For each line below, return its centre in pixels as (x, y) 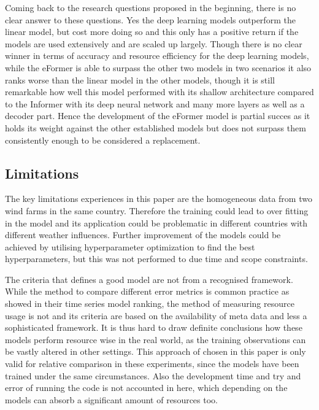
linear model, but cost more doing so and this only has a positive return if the (152, 32)
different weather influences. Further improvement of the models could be (143, 235)
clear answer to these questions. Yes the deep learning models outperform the (150, 19)
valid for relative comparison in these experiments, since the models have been (152, 364)
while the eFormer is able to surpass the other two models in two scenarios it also (158, 67)
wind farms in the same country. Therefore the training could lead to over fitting (157, 210)
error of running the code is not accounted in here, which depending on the (146, 388)
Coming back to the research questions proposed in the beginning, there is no (151, 7)
